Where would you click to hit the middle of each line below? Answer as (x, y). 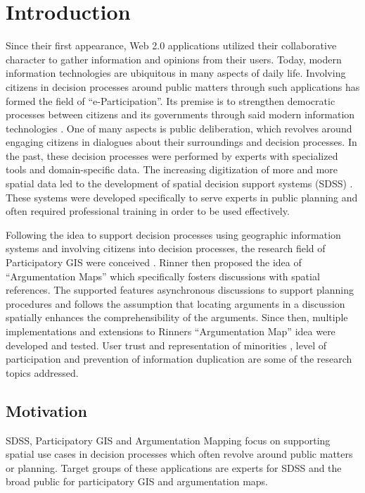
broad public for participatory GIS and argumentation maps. (137, 481)
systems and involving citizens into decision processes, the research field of (166, 248)
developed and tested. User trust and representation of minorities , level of (166, 345)
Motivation (46, 410)
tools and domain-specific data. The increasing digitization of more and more (172, 169)
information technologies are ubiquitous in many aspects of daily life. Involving (176, 73)
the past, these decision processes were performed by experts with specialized (172, 155)
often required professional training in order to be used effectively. (148, 211)
